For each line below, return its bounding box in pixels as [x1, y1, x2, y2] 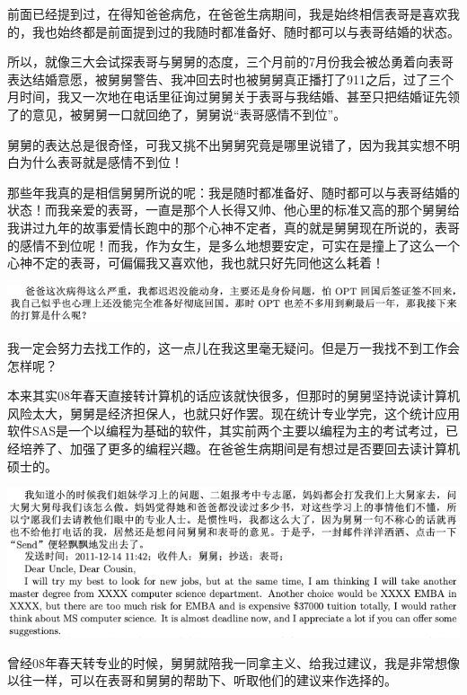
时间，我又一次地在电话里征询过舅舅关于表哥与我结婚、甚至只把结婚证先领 [19, 87, 460, 106]
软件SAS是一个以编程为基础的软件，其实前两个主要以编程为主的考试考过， [7, 421, 446, 440]
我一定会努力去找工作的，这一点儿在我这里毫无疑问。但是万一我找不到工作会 [7, 339, 460, 357]
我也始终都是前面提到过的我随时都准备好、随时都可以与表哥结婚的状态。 [31, 22, 460, 40]
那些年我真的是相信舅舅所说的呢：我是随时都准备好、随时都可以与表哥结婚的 [7, 182, 460, 201]
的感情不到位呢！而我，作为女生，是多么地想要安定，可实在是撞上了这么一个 [7, 235, 460, 254]
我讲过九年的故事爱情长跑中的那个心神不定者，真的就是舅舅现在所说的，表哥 [7, 217, 460, 236]
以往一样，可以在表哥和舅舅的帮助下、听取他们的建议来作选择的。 [7, 671, 397, 690]
